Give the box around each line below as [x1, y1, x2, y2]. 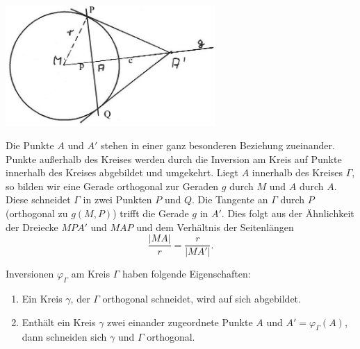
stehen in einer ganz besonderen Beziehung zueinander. [101, 137, 335, 152]
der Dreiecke [6, 219, 58, 234]
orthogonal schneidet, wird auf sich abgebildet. [102, 291, 301, 305]
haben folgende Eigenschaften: [122, 266, 251, 281]
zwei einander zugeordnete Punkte [107, 314, 253, 329]
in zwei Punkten [83, 192, 152, 207]
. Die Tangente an [192, 192, 268, 207]
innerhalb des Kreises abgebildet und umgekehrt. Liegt [6, 165, 239, 180]
